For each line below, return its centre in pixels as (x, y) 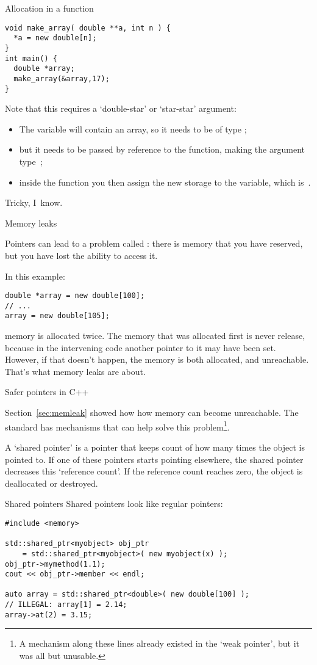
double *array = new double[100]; (75, 296)
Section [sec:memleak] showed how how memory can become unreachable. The (152, 412)
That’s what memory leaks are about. (75, 371)
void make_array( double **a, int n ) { (88, 28)
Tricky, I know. (34, 202)
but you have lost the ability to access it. (81, 255)
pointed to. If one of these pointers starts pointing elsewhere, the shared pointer (154, 459)
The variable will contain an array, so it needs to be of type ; (133, 129)
